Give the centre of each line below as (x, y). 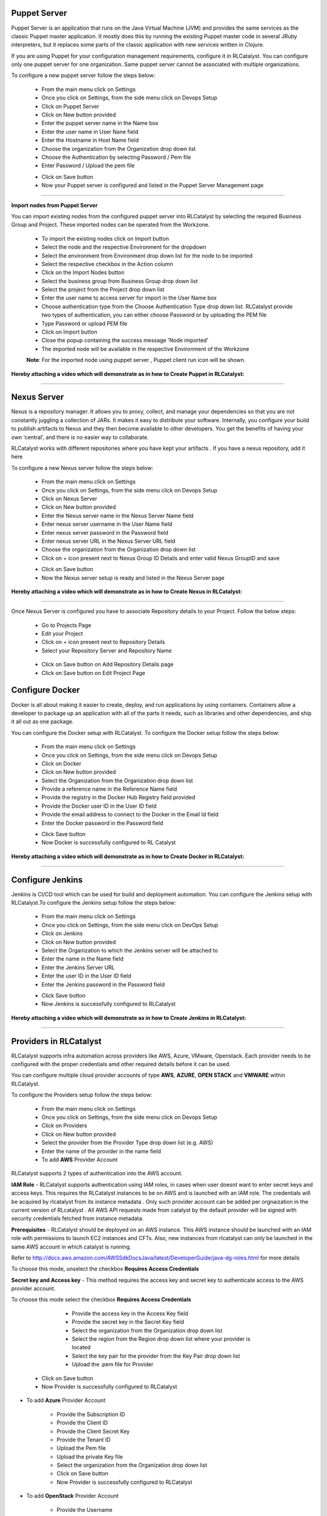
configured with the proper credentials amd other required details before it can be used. (121, 1064)
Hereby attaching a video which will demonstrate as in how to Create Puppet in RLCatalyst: (128, 374)
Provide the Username (85, 1509)
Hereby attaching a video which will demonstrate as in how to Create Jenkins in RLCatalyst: (129, 1018)
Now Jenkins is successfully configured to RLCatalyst (108, 1004)
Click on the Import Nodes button (83, 272)
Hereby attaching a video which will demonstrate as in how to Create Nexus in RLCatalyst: (127, 591)
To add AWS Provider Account (80, 1159)
